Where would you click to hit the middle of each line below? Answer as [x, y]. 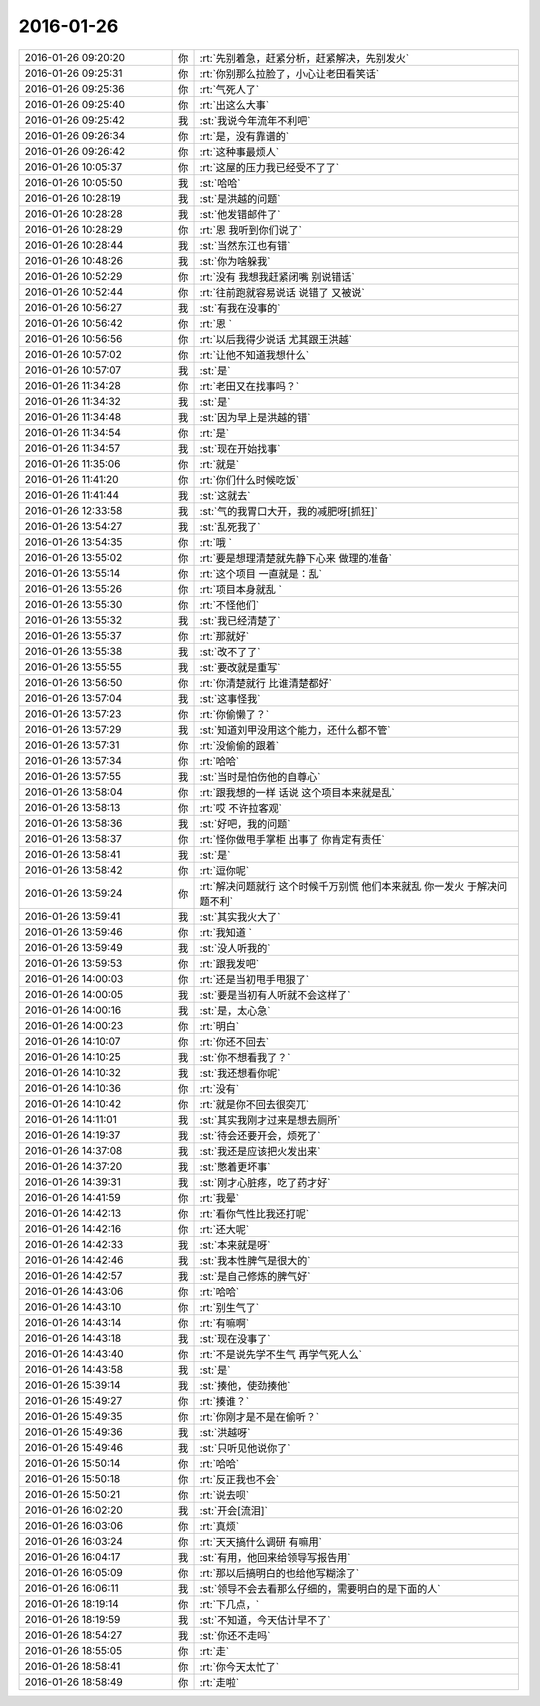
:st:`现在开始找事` [240, 448]
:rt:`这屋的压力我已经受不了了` [269, 167]
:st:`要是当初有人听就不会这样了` [275, 995]
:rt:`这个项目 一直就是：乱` [260, 573]
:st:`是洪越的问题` [240, 198]
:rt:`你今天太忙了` [239, 1667]
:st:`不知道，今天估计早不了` [265, 1620]
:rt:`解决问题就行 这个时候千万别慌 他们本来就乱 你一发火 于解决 [348, 886]
